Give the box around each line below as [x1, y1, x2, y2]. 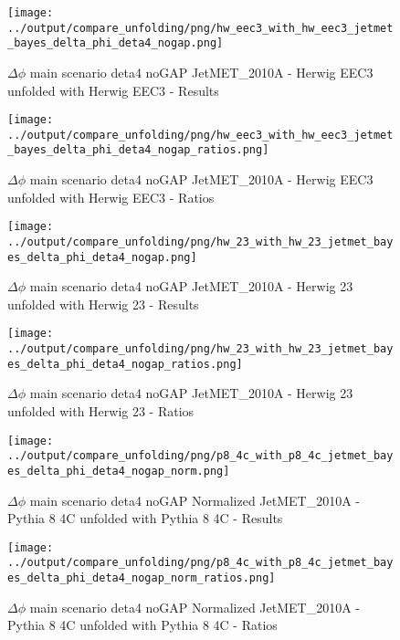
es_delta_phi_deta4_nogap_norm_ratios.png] [7, 572, 276, 585]
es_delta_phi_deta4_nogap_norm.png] [7, 464, 230, 477]
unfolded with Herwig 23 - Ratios [7, 402, 195, 421]
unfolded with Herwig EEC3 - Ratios [7, 187, 215, 206]
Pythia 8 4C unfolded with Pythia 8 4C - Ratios [7, 615, 278, 635]
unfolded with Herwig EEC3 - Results [7, 80, 219, 100]
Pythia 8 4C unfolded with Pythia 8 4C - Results [7, 509, 283, 528]
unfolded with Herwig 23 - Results [7, 294, 199, 313]
